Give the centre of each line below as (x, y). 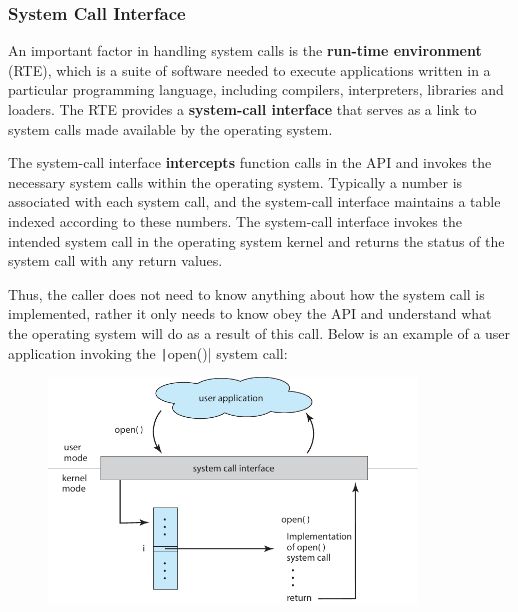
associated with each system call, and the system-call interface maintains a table (254, 201)
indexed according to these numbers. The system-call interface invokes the (235, 220)
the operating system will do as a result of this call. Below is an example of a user (259, 332)
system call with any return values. (115, 260)
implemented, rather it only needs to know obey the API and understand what (250, 313)
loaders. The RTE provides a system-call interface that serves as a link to (242, 109)
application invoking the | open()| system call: (148, 352)
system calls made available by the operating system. (170, 128)
